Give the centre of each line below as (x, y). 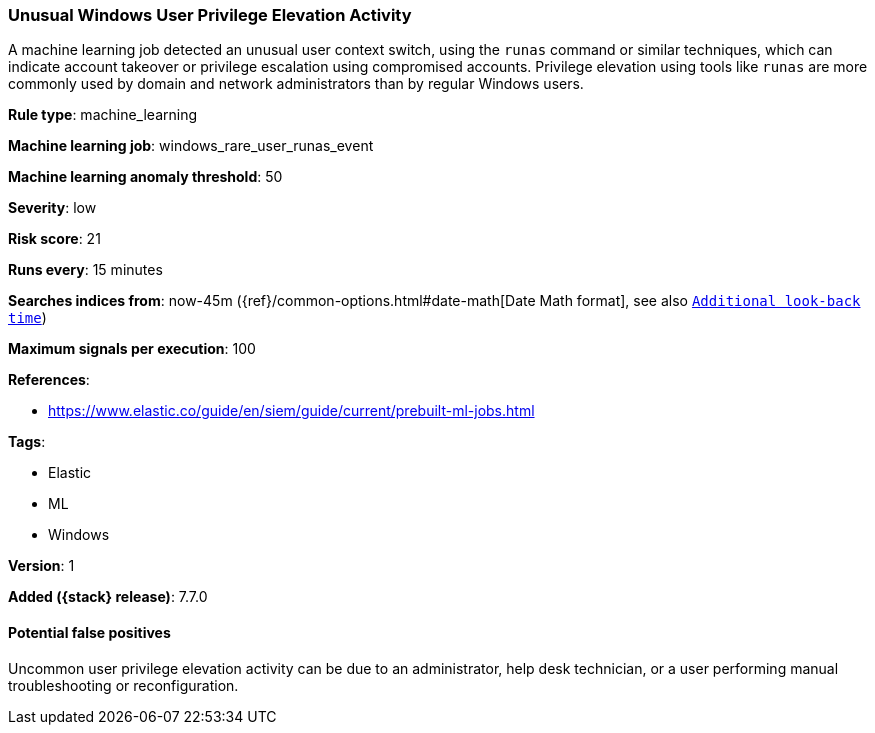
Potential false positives (89, 632)
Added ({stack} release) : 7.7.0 (108, 597)
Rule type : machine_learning (103, 115)
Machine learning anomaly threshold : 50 (145, 177)
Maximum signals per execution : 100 (132, 349)
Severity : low (52, 208)
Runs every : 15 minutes (85, 270)
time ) (27, 318)
